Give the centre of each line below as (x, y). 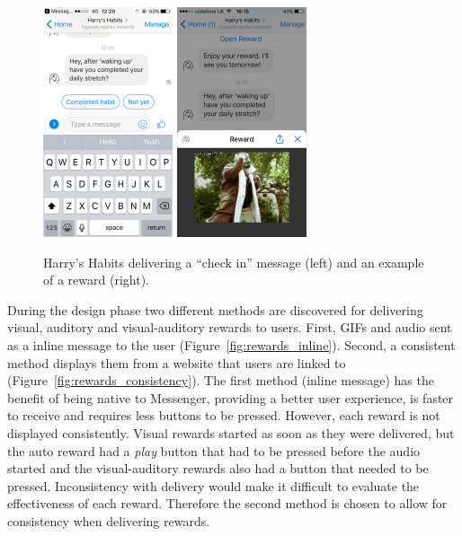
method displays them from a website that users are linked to (177, 362)
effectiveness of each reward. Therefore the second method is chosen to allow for (227, 503)
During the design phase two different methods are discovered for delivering (215, 309)
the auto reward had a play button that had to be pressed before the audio (214, 450)
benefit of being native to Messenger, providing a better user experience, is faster (231, 397)
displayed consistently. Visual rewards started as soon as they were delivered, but (231, 432)
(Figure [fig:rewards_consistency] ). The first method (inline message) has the (221, 380)
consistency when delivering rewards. (109, 520)
